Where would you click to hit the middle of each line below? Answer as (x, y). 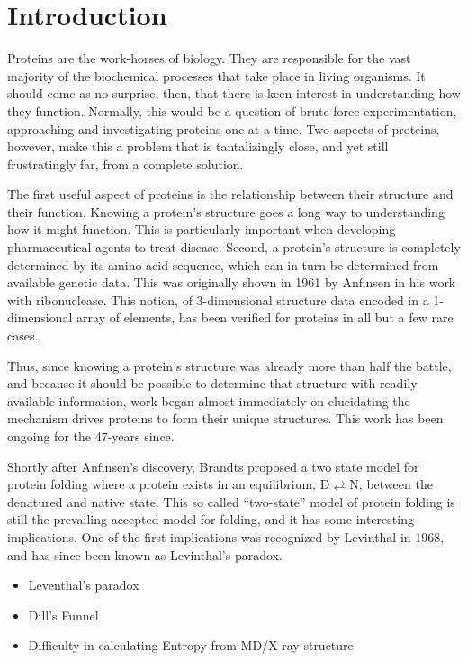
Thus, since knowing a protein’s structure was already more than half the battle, (229, 365)
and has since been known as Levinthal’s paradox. (145, 554)
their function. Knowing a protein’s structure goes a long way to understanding (226, 211)
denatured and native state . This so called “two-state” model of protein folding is (231, 501)
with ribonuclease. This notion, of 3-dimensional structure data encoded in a (218, 299)
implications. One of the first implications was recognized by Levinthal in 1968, (226, 536)
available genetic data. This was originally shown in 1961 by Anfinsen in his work (232, 282)
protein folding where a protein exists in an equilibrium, (162, 484)
